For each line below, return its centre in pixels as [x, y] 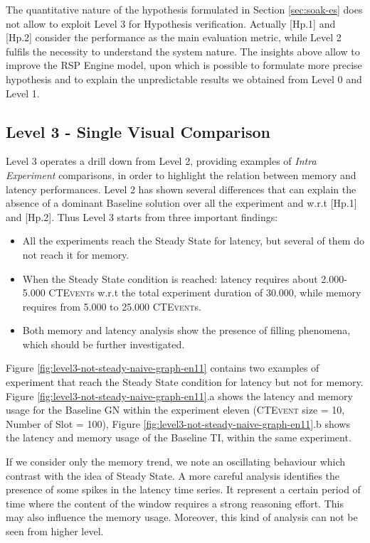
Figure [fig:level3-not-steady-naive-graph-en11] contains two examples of [163, 368]
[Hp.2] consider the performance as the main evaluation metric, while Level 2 [174, 37]
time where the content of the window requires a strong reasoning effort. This [175, 503]
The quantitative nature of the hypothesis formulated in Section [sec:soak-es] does [184, 9]
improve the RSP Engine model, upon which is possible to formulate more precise [184, 65]
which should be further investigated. [104, 344]
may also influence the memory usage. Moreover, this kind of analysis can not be [182, 517]
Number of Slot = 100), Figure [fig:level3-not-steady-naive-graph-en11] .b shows [178, 423]
